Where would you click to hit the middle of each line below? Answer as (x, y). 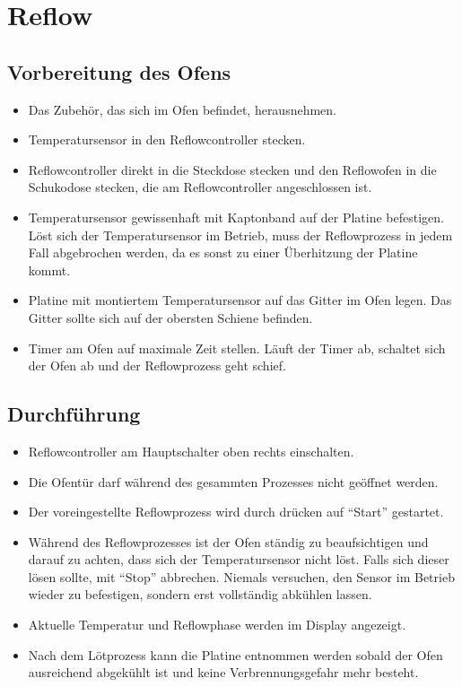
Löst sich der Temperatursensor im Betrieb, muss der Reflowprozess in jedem (240, 235)
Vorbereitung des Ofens (119, 71)
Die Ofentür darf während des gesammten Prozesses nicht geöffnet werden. (233, 481)
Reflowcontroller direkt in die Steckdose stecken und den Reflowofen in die (232, 169)
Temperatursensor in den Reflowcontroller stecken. (167, 139)
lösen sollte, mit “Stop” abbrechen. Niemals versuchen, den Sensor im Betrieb (241, 576)
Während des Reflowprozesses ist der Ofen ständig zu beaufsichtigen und (228, 541)
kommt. (49, 270)
